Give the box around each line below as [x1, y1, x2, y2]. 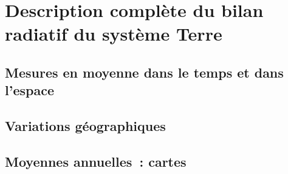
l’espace [5, 81, 54, 99]
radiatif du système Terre [5, 21, 222, 46]
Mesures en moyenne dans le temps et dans [5, 62, 284, 81]
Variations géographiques [5, 116, 166, 135]
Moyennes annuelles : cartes [5, 152, 187, 170]
